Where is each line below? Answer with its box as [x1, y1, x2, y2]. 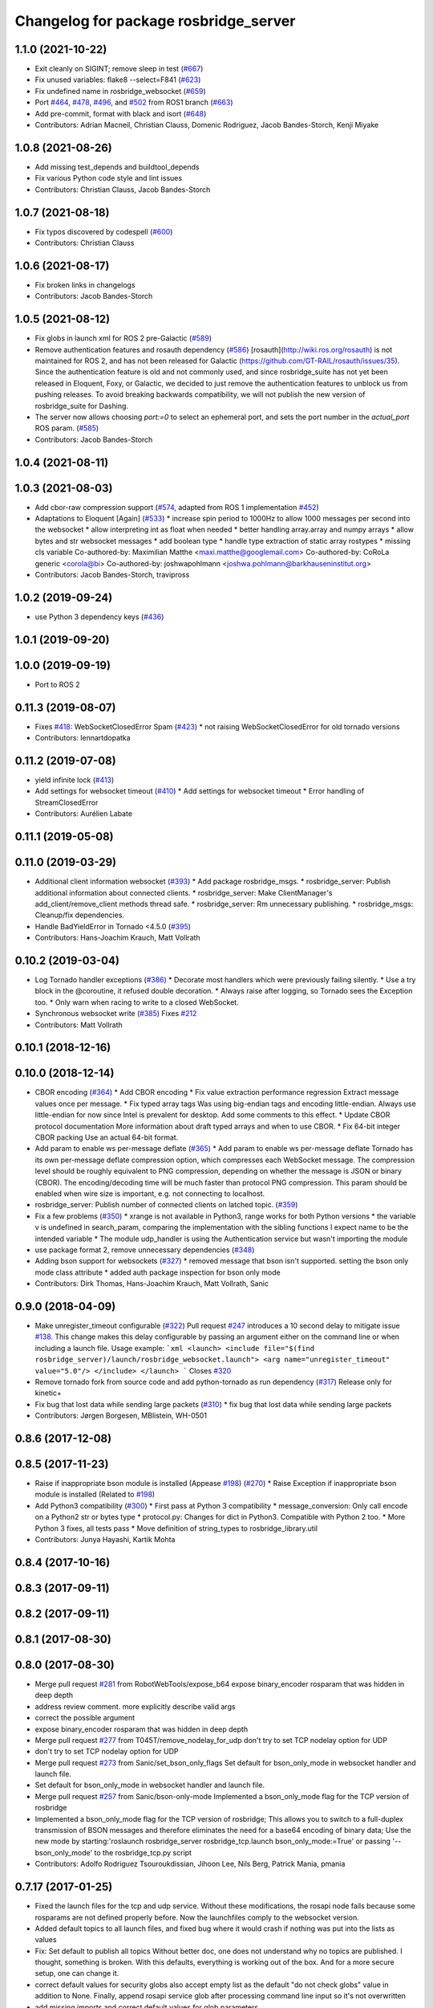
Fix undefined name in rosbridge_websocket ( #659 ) [34, 86, 206, 96]
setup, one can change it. [34, 1969, 119, 1978]
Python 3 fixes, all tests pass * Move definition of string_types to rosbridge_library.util [34, 1523, 318, 1533]
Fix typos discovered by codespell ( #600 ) [34, 227, 173, 236]
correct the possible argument [34, 1713, 136, 1723]
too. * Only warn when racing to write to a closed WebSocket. [34, 997, 240, 1007]
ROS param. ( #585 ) [34, 423, 99, 433]
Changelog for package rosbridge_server [14, 12, 296, 30]
